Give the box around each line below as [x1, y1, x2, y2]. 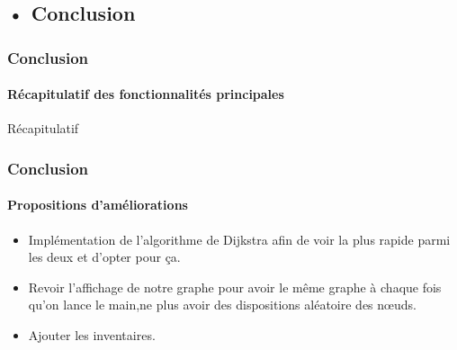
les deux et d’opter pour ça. [28, 247, 181, 266]
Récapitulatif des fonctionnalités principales [7, 85, 284, 103]
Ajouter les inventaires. [28, 326, 156, 345]
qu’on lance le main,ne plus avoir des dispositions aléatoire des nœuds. [28, 295, 417, 314]
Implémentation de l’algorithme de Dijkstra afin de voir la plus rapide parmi [28, 229, 451, 248]
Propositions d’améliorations [7, 195, 188, 214]
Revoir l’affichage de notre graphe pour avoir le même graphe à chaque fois [28, 277, 442, 296]
